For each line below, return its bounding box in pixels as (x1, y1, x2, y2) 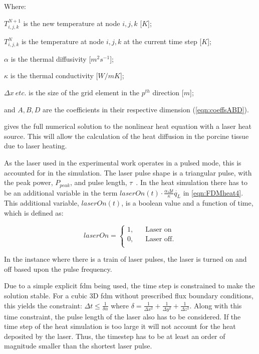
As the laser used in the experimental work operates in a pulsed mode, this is (4, 157, 241, 167)
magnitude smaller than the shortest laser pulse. (4, 340, 152, 351)
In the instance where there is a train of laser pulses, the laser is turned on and (4, 254, 247, 264)
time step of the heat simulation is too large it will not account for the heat (4, 321, 236, 331)
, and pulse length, (70, 177, 127, 188)
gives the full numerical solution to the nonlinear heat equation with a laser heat (4, 121, 251, 131)
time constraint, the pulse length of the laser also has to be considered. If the (4, 311, 241, 321)
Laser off (145, 235, 172, 243)
